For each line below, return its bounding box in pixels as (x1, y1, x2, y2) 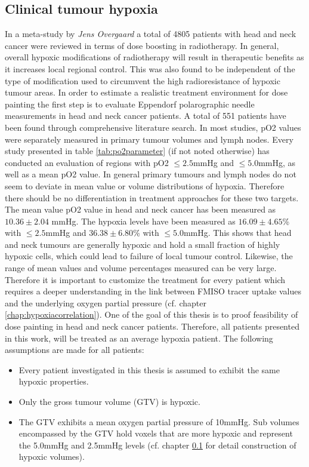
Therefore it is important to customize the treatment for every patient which (5, 273, 286, 285)
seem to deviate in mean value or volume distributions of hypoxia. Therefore (5, 179, 285, 192)
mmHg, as (258, 156, 296, 168)
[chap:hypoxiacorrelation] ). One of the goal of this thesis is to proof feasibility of (5, 308, 298, 321)
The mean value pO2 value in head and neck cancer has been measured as (5, 203, 276, 216)
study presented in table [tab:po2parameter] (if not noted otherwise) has (5, 145, 270, 157)
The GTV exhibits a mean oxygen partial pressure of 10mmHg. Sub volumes (18, 415, 299, 428)
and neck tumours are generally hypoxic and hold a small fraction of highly (5, 238, 280, 250)
